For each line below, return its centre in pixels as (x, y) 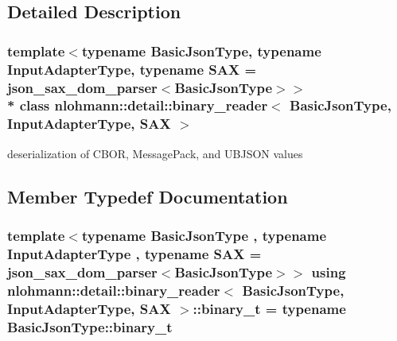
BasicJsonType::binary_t (90, 326)
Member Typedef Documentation (148, 196)
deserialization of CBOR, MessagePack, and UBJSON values (155, 153)
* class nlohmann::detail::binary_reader (138, 105)
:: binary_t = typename (269, 308)
